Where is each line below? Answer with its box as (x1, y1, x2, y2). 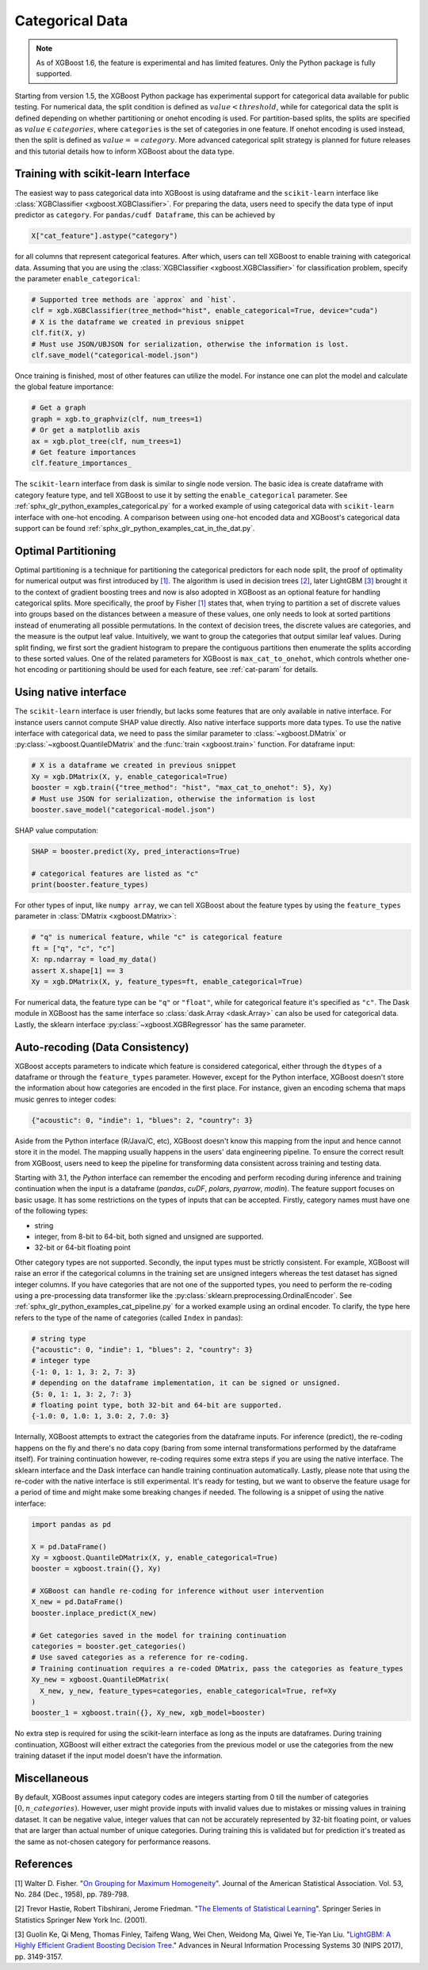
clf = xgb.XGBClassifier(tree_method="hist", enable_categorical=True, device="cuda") (31, 306, 379, 315)
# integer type (31, 1356, 90, 1365)
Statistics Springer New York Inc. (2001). (14, 1915, 147, 1925)
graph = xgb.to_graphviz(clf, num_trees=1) (31, 414, 204, 423)
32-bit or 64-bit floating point (34, 1243, 131, 1252)
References (14, 1857, 73, 1871)
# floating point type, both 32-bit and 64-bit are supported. (31, 1401, 283, 1410)
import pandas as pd (31, 1520, 111, 1529)
